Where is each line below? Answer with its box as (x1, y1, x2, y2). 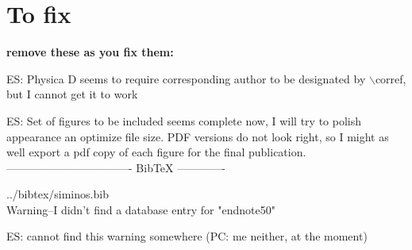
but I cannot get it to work (6, 86, 138, 102)
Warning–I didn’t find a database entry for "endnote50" (6, 201, 275, 217)
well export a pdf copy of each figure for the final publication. (6, 144, 306, 160)
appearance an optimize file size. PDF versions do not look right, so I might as (6, 128, 389, 144)
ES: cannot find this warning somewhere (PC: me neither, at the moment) (6, 228, 368, 244)
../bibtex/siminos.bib (6, 186, 109, 202)
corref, (375, 70, 406, 87)
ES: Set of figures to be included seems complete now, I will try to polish (6, 112, 362, 129)
